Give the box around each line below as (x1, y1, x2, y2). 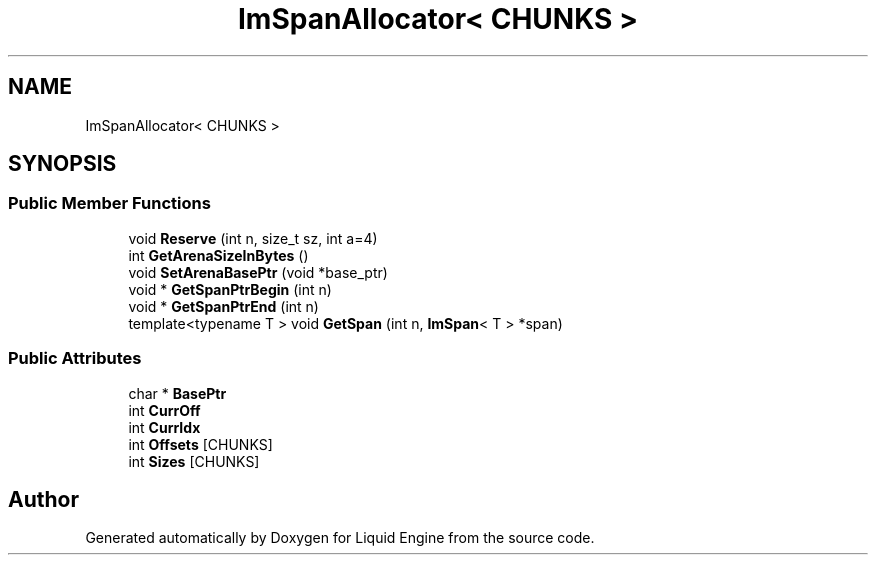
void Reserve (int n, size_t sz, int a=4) (128, 229, 378, 247)
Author (8, 486, 79, 512)
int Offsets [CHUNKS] (128, 435, 273, 453)
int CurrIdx (128, 418, 201, 436)
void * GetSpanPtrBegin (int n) (128, 280, 332, 298)
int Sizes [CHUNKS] (128, 452, 260, 470)
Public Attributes (8, 348, 142, 369)
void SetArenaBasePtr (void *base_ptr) (128, 263, 388, 281)
